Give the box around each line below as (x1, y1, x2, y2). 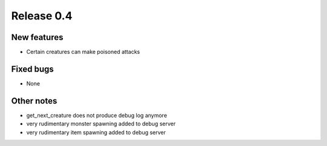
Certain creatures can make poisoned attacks (26, 48, 140, 56)
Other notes (11, 96, 58, 106)
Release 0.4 (11, 9, 73, 22)
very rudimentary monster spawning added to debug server (26, 120, 176, 127)
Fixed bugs (11, 64, 54, 74)
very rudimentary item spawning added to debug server (26, 128, 166, 136)
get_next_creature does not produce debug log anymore (26, 111, 168, 119)
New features (11, 32, 64, 42)
